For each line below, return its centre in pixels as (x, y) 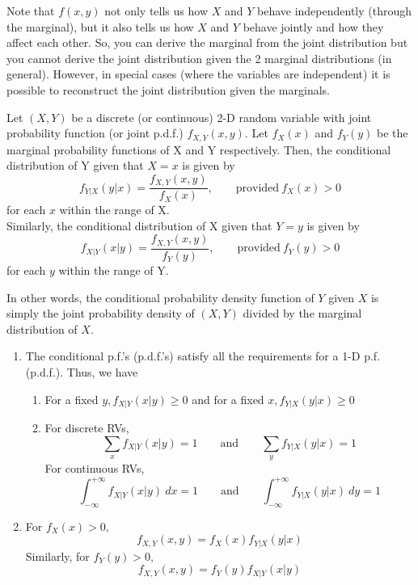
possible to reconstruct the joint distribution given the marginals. (168, 89)
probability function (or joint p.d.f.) (95, 133)
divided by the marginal (302, 313)
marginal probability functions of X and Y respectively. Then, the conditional (199, 149)
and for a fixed (228, 399)
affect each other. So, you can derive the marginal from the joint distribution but (207, 42)
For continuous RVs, (95, 467)
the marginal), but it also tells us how (100, 26)
